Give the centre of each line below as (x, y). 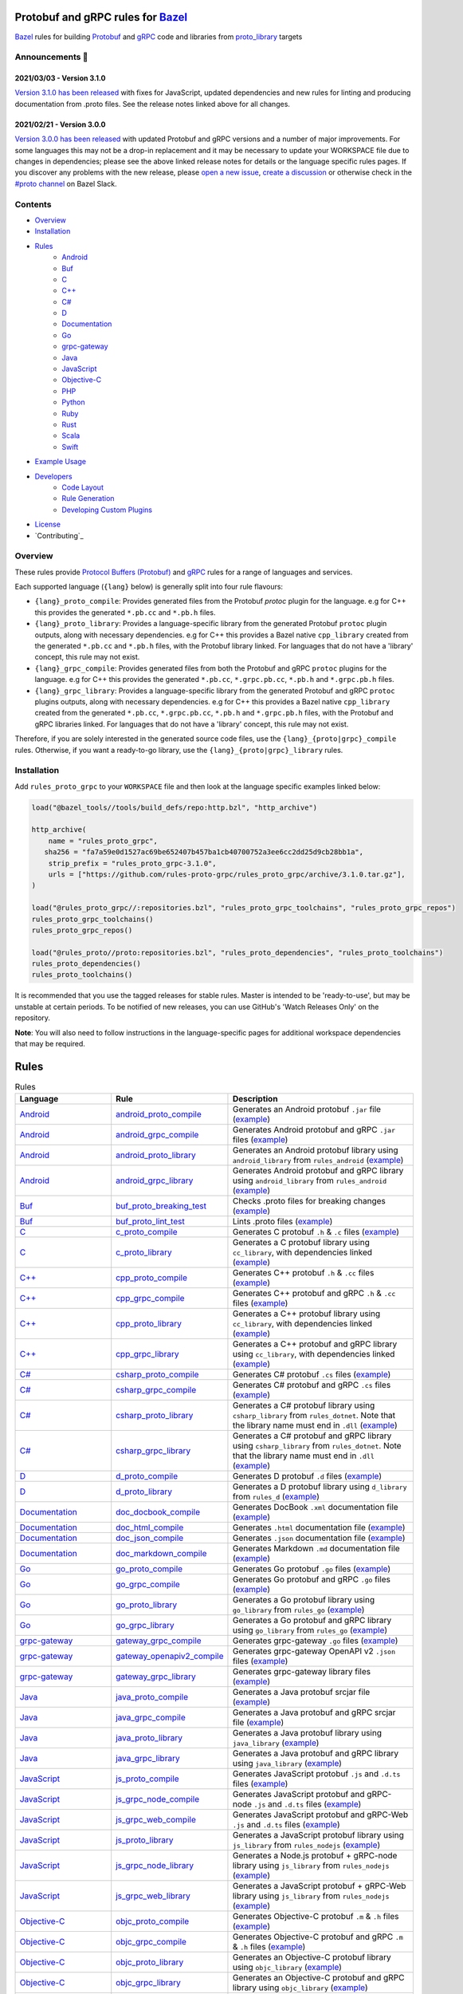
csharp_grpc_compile (156, 1390)
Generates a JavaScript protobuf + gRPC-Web (319, 1886)
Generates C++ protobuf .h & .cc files (303, 1273)
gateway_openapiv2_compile (170, 1657)
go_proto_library (147, 1605)
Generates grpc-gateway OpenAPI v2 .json (314, 1651)
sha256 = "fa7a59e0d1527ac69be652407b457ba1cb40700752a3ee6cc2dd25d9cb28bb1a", (204, 852)
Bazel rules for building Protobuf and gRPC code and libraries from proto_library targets (159, 37)
